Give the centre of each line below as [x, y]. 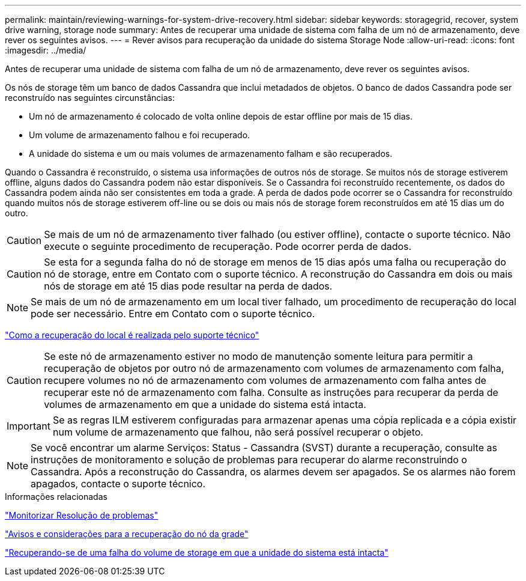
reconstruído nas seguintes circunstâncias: [90, 98]
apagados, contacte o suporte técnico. [118, 484]
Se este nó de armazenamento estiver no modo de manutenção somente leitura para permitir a [258, 356]
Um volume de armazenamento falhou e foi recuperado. [140, 135]
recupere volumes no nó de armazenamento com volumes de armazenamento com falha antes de [265, 380]
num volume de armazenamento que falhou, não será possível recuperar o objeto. [238, 432]
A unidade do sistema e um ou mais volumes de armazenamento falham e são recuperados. [211, 154]
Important [29, 426]
